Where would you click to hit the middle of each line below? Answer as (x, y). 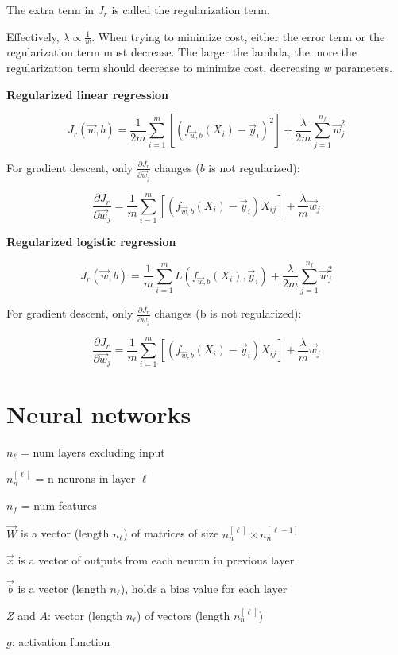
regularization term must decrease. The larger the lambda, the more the (182, 52)
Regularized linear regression (88, 94)
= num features (59, 505)
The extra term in (50, 10)
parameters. (364, 68)
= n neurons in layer (85, 478)
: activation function (61, 642)
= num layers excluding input (93, 451)
